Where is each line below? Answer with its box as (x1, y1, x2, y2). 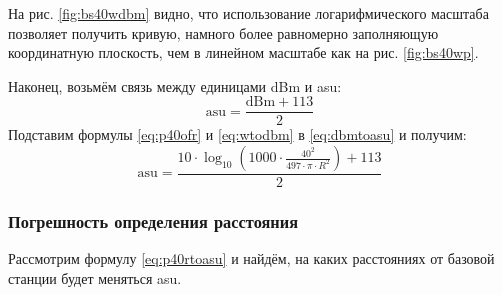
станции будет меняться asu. (8, 267, 182, 288)
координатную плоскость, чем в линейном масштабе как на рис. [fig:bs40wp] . (8, 42, 479, 63)
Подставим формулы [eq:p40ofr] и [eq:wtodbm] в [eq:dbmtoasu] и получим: (8, 124, 467, 145)
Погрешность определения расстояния (8, 208, 299, 233)
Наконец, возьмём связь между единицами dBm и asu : (8, 75, 342, 96)
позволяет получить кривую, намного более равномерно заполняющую (8, 22, 439, 43)
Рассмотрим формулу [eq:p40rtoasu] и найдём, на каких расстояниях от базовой (8, 248, 495, 269)
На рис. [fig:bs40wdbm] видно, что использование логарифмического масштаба (8, 3, 489, 23)
